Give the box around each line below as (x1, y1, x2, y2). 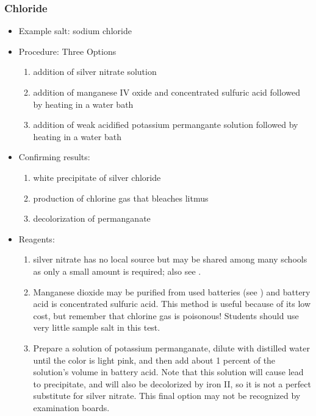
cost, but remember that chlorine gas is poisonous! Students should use (33, 309, 299, 322)
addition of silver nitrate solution (33, 65, 157, 78)
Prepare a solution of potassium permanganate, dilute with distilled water (33, 341, 310, 354)
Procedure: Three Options (18, 44, 117, 57)
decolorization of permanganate (33, 212, 151, 225)
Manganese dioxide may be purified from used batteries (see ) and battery (33, 285, 311, 298)
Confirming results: (18, 150, 90, 163)
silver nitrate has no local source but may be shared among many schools (33, 253, 307, 266)
